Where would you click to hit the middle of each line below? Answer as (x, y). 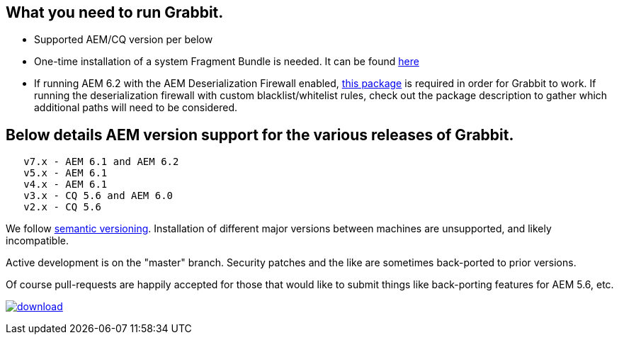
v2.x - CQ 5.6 (62, 207)
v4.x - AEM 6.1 (66, 185)
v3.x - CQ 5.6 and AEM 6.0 (98, 196)
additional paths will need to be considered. (136, 108)
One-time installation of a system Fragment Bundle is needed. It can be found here (227, 62)
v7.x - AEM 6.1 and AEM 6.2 (101, 162)
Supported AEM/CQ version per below (124, 40)
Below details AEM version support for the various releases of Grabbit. (260, 135)
